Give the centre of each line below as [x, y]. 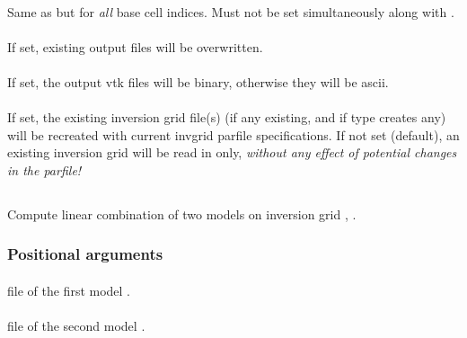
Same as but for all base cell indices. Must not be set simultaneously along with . [231, 11]
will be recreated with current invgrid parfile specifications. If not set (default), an [233, 134]
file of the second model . [76, 326]
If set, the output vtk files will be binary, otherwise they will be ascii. [198, 81]
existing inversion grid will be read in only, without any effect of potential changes [232, 152]
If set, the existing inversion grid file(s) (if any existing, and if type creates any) [227, 117]
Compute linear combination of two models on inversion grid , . [182, 213]
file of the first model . [69, 290]
